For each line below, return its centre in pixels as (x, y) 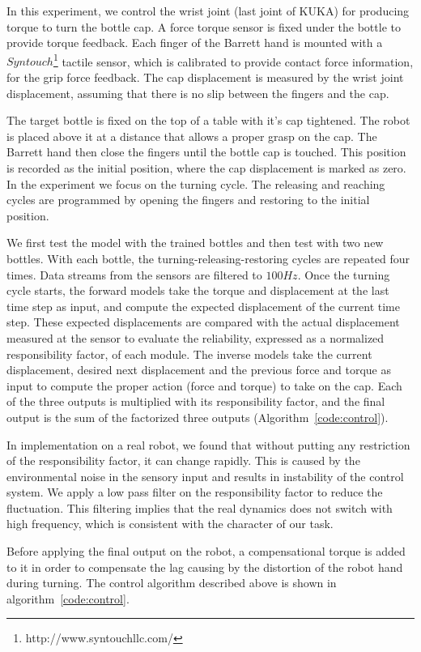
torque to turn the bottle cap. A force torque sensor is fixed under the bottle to (204, 26)
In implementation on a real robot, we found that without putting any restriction (208, 444)
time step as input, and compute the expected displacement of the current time (203, 306)
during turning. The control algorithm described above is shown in (172, 583)
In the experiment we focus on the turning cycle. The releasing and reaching (196, 183)
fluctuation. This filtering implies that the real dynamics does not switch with (200, 507)
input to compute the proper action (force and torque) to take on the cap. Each (204, 385)
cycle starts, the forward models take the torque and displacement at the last (198, 290)
